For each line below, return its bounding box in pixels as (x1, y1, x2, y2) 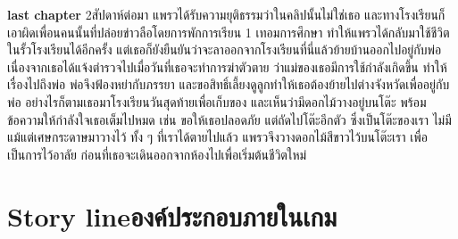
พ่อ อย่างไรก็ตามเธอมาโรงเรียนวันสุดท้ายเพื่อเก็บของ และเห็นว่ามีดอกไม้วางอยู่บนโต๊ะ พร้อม (7, 92, 427, 111)
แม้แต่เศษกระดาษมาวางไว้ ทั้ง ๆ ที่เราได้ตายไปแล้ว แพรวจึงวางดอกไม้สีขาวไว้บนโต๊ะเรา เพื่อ (7, 128, 428, 146)
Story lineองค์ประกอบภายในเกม (7, 197, 337, 234)
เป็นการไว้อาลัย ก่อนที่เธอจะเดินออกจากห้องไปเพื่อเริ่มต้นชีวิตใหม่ (7, 144, 307, 163)
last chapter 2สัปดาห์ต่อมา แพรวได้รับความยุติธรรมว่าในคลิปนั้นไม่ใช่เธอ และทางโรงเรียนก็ (7, 5, 446, 23)
